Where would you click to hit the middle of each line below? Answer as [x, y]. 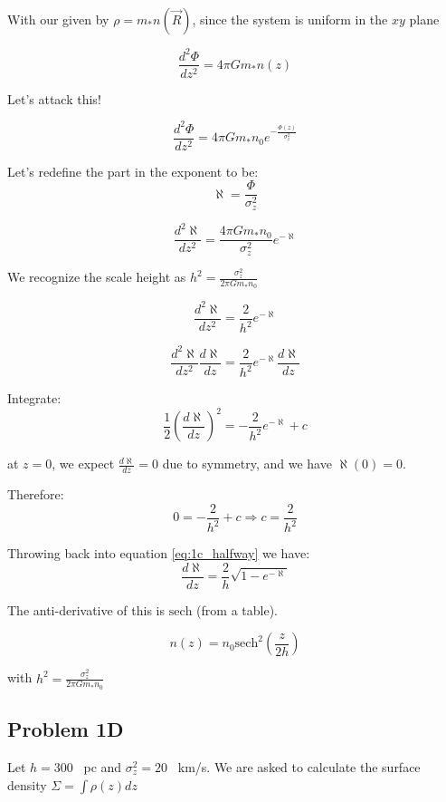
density [27, 784]
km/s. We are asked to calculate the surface [299, 767]
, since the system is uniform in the [290, 19]
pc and [103, 767]
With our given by [58, 19]
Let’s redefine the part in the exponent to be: [133, 171]
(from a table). [237, 609]
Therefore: [36, 494]
